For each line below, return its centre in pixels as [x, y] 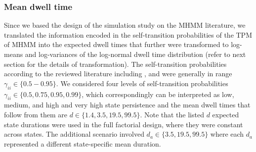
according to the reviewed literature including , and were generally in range [118, 74]
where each [227, 134]
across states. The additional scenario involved [74, 134]
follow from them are [36, 114]
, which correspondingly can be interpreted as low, [158, 94]
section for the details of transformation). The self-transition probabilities [115, 64]
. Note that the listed [172, 114]
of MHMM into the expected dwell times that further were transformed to [116, 44]
